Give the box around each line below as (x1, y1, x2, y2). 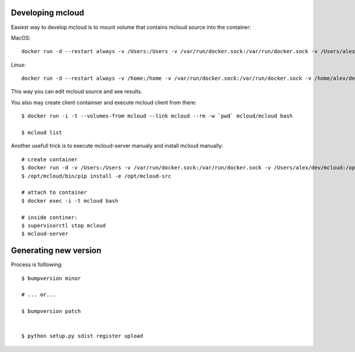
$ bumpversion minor (21, 275, 81, 282)
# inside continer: (21, 214, 78, 221)
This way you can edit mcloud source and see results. (11, 88, 143, 95)
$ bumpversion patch (21, 308, 81, 315)
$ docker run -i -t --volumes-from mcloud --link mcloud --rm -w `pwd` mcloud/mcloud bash (21, 113, 293, 119)
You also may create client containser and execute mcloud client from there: (11, 99, 197, 106)
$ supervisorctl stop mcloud (21, 222, 106, 229)
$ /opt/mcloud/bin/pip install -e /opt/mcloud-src (21, 172, 172, 180)
